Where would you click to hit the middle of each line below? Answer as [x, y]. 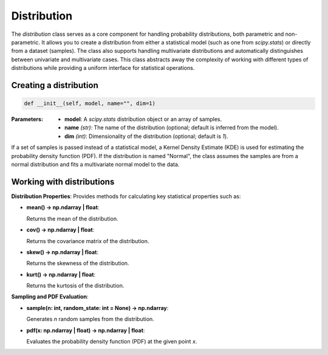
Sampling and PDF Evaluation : [50, 297]
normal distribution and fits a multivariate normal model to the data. [95, 165]
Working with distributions [63, 181]
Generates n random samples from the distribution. [90, 319]
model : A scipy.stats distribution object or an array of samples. [143, 119]
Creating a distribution [55, 85]
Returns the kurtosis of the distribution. [75, 286]
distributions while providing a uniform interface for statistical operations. [103, 68]
